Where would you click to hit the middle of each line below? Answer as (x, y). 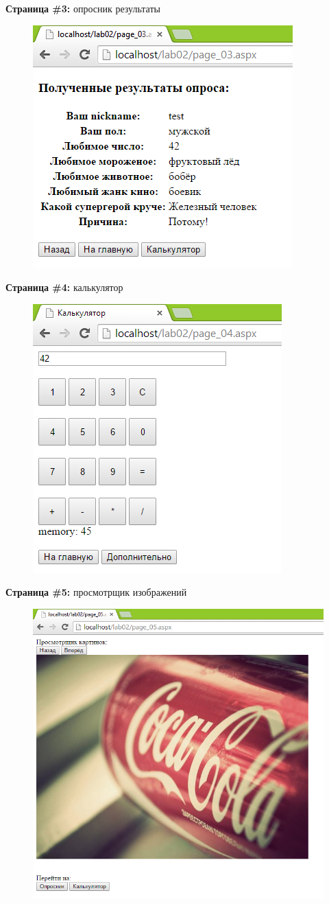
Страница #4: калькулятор (64, 287)
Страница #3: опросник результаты (83, 8)
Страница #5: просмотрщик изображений (96, 592)
